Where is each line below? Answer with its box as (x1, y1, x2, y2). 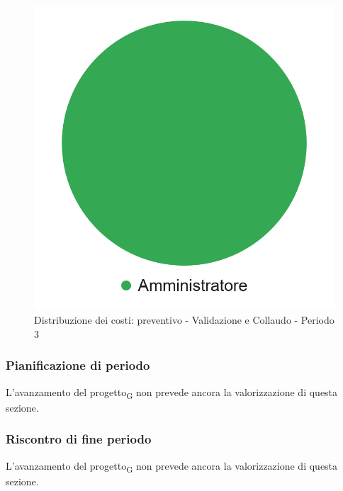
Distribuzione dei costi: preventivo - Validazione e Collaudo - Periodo (34, 312, 334, 327)
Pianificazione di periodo (6, 356, 150, 374)
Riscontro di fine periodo (6, 430, 152, 448)
